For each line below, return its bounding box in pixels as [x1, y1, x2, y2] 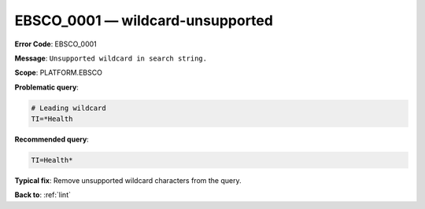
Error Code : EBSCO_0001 [14, 39, 98, 49]
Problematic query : [14, 82, 79, 92]
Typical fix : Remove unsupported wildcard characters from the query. [14, 176, 242, 185]
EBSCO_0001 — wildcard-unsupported [14, 12, 273, 29]
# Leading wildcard [31, 103, 106, 112]
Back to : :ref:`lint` [14, 190, 71, 200]
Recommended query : [14, 134, 90, 145]
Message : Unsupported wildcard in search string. [14, 53, 208, 63]
